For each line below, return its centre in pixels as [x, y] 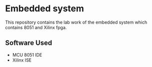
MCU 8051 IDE [27, 55]
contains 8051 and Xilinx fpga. [36, 27]
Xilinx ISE [22, 60]
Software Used [29, 43]
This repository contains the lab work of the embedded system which [76, 22]
